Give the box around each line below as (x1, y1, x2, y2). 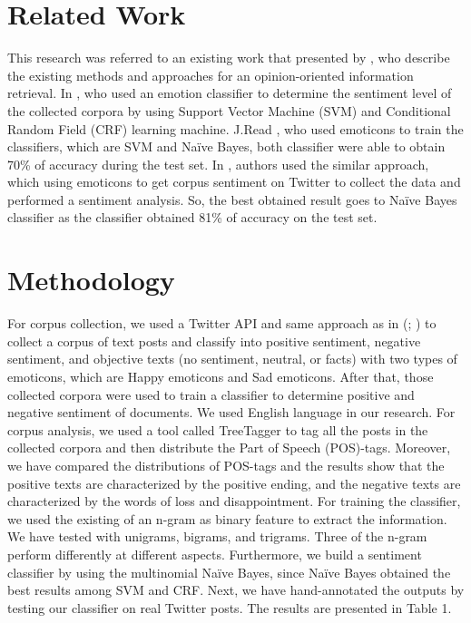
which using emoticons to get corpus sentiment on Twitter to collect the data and (7, 172, 461, 191)
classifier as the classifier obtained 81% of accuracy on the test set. (7, 208, 378, 227)
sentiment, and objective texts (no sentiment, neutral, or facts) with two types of (7, 349, 457, 368)
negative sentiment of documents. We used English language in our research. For (7, 403, 456, 422)
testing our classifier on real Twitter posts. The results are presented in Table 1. (7, 598, 452, 617)
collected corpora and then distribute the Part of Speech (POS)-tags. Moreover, (7, 438, 451, 457)
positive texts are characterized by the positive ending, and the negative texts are (7, 473, 461, 492)
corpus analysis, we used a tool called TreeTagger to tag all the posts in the (7, 420, 428, 439)
